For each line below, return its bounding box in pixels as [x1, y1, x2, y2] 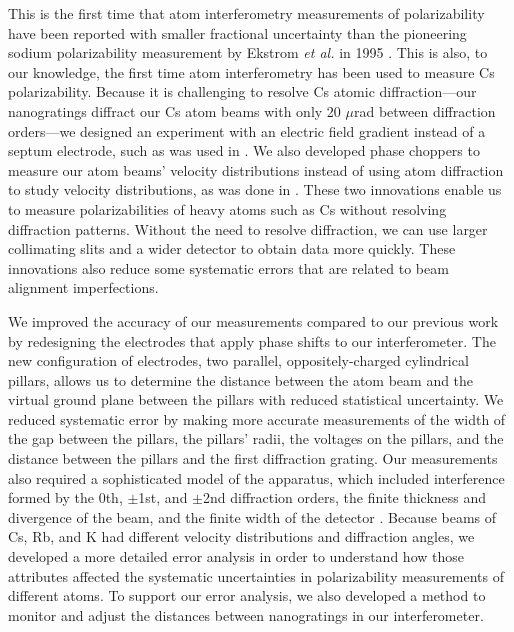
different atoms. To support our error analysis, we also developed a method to [8, 585, 486, 606]
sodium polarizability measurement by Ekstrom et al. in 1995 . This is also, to [8, 42, 488, 63]
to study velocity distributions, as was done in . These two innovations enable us [8, 179, 502, 200]
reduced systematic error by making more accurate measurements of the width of [8, 408, 506, 429]
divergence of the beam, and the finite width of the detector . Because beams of [8, 506, 497, 527]
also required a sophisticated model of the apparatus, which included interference [8, 467, 505, 488]
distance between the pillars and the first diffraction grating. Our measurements [8, 448, 498, 469]
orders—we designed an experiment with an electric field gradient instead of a [8, 120, 486, 141]
